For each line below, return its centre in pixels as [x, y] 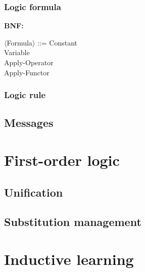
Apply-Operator [29, 62]
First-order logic [62, 160]
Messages [29, 123]
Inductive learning [69, 259]
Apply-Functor [27, 72]
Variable [17, 52]
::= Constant [57, 42]
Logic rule [25, 95]
